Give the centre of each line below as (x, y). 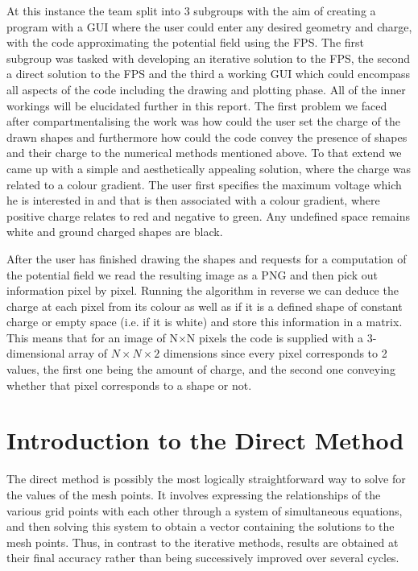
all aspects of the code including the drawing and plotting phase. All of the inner (206, 89)
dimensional (36, 353)
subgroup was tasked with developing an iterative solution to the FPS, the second (208, 58)
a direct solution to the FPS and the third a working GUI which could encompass (208, 74)
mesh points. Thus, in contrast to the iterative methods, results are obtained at (203, 542)
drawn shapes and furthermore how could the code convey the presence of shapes (207, 137)
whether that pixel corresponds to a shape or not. (129, 385)
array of (88, 353)
